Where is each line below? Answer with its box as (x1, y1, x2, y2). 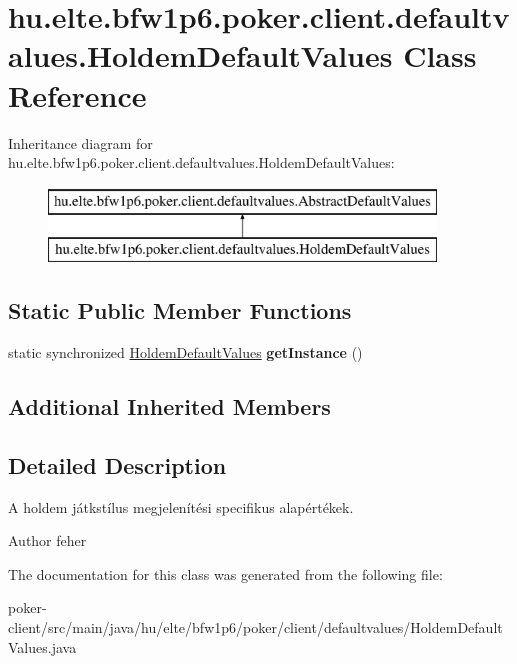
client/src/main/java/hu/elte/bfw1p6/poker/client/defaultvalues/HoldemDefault (8, 617, 503, 638)
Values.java (8, 636, 77, 657)
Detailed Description (8, 449, 227, 480)
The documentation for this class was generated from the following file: (8, 563, 443, 584)
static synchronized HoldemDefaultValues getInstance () (8, 342, 363, 363)
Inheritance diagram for (8, 132, 153, 153)
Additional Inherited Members (8, 391, 331, 422)
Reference (8, 74, 147, 115)
